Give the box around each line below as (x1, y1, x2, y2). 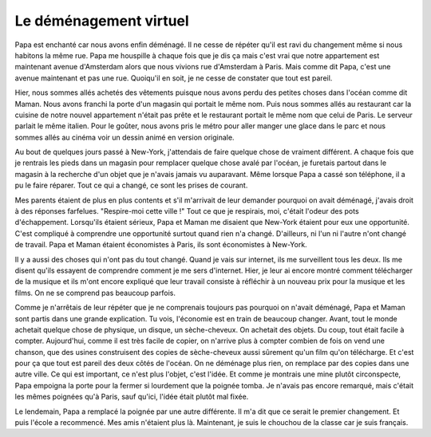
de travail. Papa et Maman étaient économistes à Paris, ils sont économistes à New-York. (14, 240, 307, 250)
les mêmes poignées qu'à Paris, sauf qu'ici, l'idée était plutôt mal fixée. (14, 392, 249, 402)
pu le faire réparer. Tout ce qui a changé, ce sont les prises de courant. (14, 180, 248, 191)
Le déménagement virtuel (14, 12, 189, 30)
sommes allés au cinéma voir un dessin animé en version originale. (14, 132, 235, 142)
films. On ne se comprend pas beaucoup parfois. (14, 288, 176, 297)
